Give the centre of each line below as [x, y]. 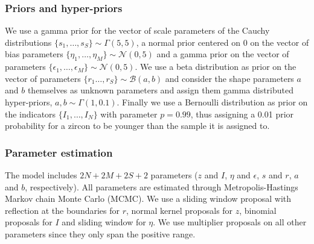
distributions [28, 42]
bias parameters [34, 54]
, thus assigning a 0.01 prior [242, 114]
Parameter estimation [59, 152]
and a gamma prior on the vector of [223, 54]
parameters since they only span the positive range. [100, 233]
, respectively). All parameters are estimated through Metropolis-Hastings [162, 186]
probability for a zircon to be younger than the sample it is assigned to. [137, 126]
